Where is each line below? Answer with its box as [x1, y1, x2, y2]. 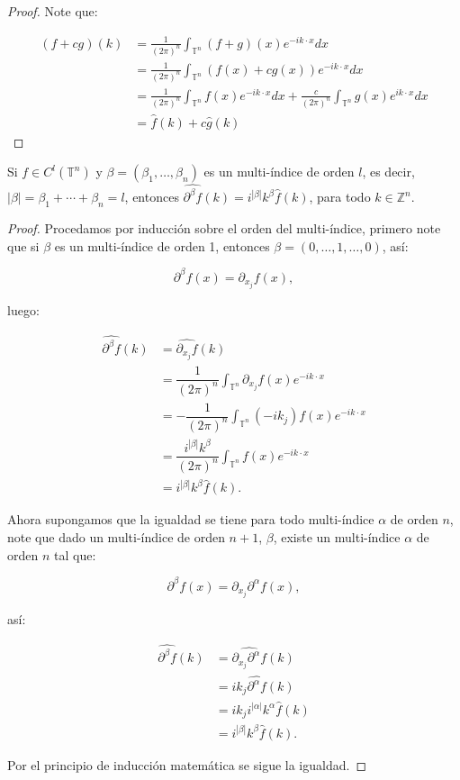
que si [7, 236, 40, 255]
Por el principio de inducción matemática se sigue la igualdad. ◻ [7, 755, 366, 774]
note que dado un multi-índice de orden [7, 528, 225, 547]
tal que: [54, 545, 96, 564]
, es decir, [362, 162, 415, 181]
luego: [7, 300, 40, 319]
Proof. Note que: [7, 2, 98, 20]
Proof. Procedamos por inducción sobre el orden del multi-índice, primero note [7, 218, 441, 237]
